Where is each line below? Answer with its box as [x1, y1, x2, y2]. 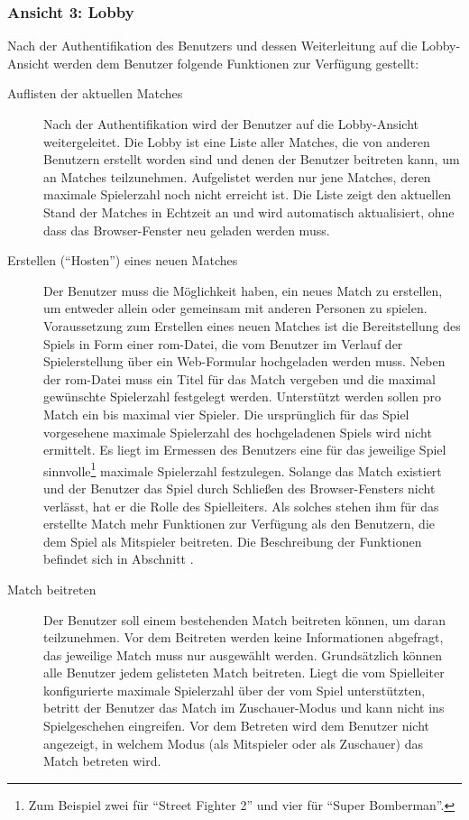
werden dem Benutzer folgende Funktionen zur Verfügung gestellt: [53, 53, 419, 72]
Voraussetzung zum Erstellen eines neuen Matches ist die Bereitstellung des [43, 316, 461, 335]
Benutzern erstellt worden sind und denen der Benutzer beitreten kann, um [43, 150, 460, 169]
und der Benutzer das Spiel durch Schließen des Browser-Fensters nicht [43, 478, 436, 497]
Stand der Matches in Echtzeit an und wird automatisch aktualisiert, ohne [43, 202, 455, 221]
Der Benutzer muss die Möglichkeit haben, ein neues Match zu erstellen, [43, 281, 443, 299]
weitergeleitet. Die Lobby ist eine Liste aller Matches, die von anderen [43, 132, 430, 151]
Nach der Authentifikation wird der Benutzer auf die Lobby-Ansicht [43, 115, 418, 133]
